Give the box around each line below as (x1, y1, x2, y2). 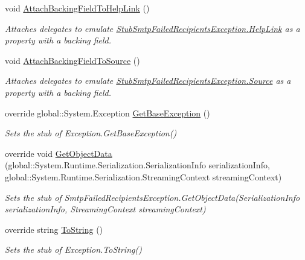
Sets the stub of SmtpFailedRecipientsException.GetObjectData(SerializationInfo (5, 191, 300, 203)
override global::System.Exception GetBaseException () (5, 106, 210, 119)
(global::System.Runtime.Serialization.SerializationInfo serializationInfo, (5, 159, 270, 171)
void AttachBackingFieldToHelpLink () (5, 2, 150, 14)
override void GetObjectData (5, 147, 112, 159)
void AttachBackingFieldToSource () (5, 54, 140, 66)
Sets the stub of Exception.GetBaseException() (5, 127, 177, 139)
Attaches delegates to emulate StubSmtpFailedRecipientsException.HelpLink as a (5, 22, 300, 34)
